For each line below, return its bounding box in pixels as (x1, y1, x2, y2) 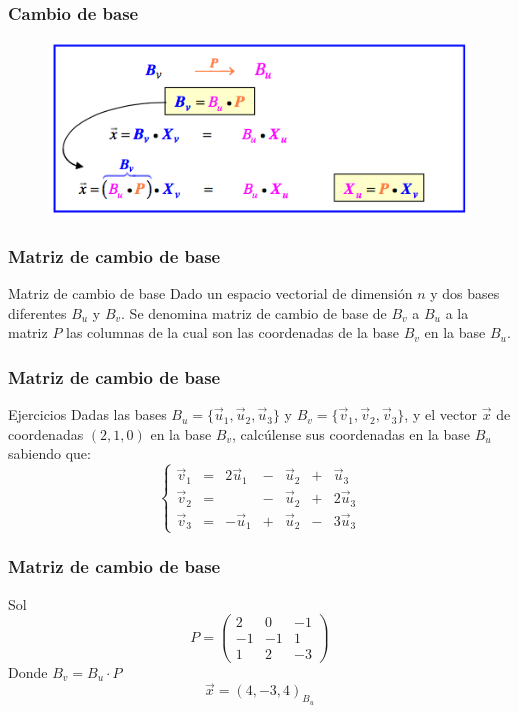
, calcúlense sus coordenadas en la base (232, 423, 471, 444)
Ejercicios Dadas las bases (8, 404, 167, 425)
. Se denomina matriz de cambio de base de (121, 302, 387, 323)
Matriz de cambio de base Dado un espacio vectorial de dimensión (8, 283, 413, 304)
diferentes (8, 302, 67, 323)
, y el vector (404, 404, 478, 425)
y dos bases (430, 283, 500, 304)
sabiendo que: (8, 443, 91, 464)
